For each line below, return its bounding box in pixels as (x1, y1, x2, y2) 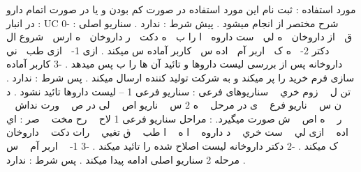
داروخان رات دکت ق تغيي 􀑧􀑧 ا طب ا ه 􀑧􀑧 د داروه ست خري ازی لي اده (6, 125, 348, 139)
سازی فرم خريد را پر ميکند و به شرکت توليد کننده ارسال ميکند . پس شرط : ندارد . (6, 70, 355, 84)
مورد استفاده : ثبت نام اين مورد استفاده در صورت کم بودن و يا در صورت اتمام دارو (6, 2, 356, 16)
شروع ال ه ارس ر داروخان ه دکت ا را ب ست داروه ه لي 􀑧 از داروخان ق (6, 29, 353, 44)
